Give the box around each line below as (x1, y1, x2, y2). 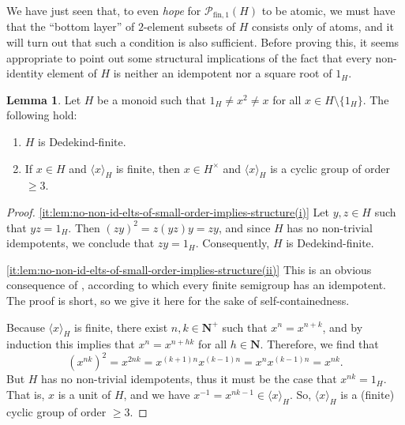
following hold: (6, 107, 77, 123)
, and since (218, 219, 271, 235)
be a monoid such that (97, 91, 206, 107)
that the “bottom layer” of (6, 18, 135, 35)
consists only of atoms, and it (251, 18, 394, 35)
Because (6, 318, 45, 335)
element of (47, 65, 97, 81)
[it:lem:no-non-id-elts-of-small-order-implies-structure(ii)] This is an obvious (6, 261, 372, 277)
